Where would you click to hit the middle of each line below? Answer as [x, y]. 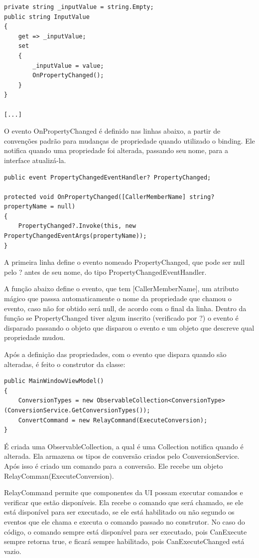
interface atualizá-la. [35, 160]
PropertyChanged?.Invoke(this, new [77, 226]
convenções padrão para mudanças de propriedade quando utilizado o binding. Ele [129, 140]
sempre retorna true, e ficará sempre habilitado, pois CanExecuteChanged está [124, 541]
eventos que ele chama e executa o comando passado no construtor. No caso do [125, 521]
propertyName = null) [40, 207]
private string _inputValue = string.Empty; [79, 7]
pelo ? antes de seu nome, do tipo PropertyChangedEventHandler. [105, 272]
